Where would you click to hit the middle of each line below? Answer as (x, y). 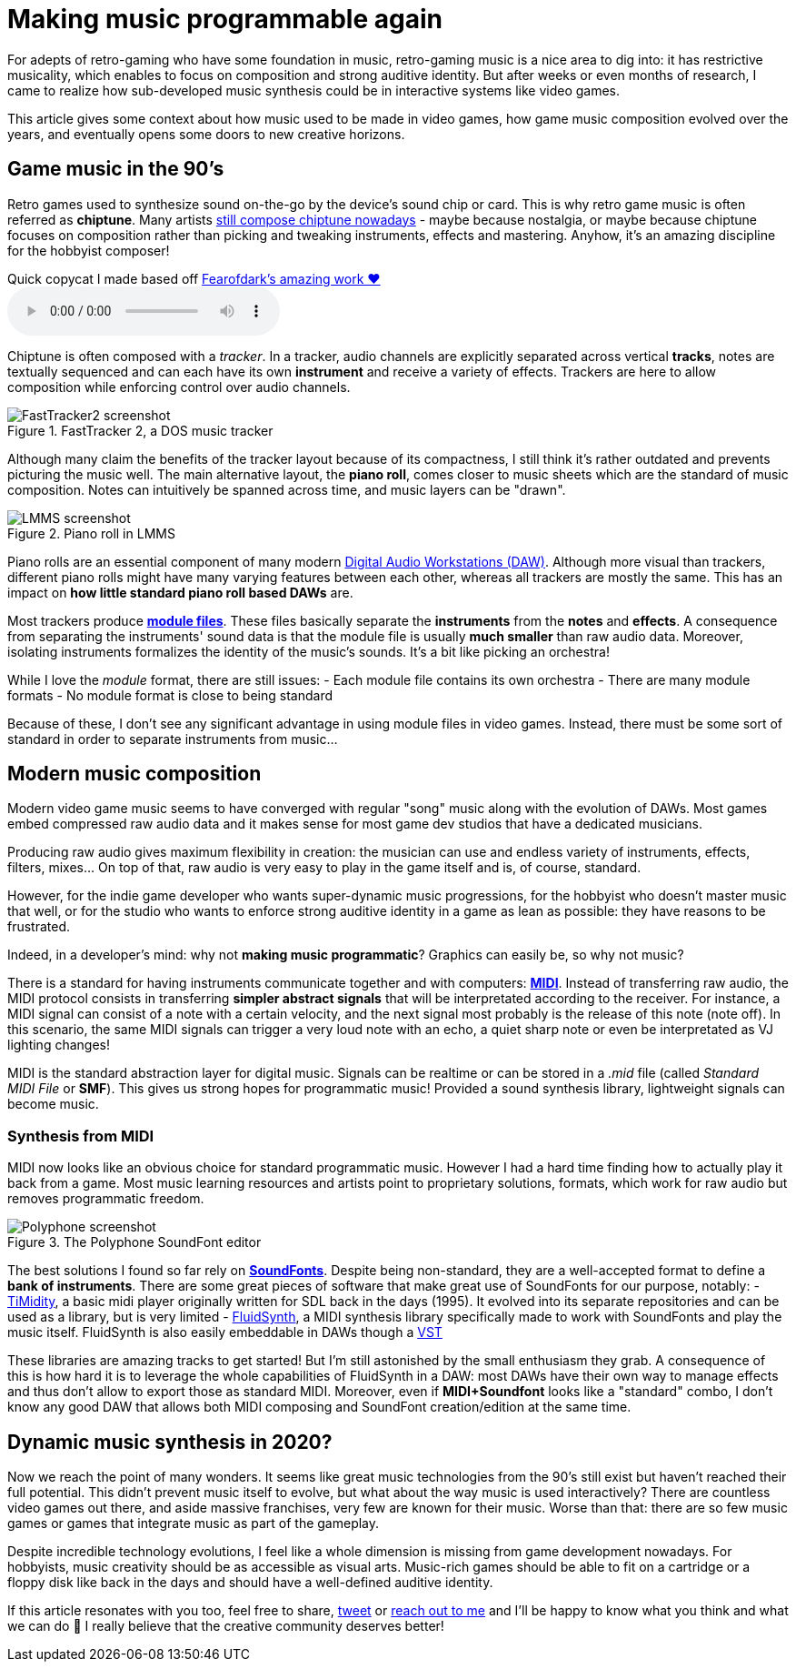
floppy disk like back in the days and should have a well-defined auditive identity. (250, 1583)
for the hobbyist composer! (89, 250)
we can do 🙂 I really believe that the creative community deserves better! (226, 1626)
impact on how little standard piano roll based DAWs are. (180, 592)
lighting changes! (59, 1045)
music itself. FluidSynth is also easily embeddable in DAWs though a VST (225, 1332)
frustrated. (39, 927)
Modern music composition (134, 774)
